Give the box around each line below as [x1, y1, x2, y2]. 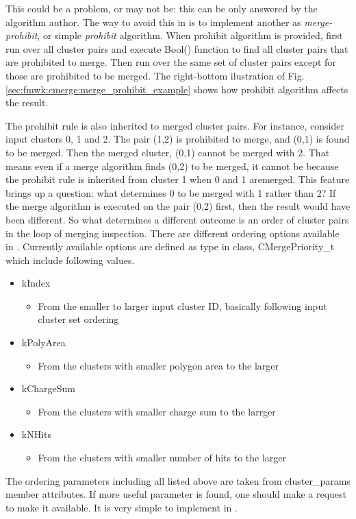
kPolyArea [21, 335, 66, 350]
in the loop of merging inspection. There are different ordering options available [5, 226, 340, 240]
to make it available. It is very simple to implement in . [5, 500, 238, 514]
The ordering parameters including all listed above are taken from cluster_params [5, 473, 351, 487]
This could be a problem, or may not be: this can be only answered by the [5, 1, 318, 15]
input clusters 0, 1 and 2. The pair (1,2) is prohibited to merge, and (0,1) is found [5, 132, 350, 146]
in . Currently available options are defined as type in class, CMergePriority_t [5, 239, 335, 254]
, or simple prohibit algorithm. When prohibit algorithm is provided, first [37, 28, 343, 43]
